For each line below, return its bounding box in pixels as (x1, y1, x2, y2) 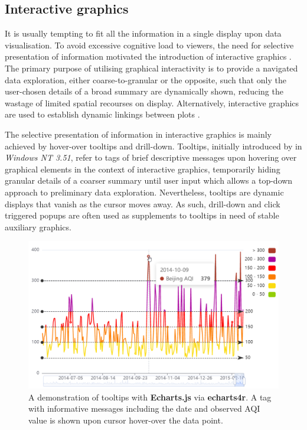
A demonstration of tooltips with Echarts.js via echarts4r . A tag (28, 390, 272, 403)
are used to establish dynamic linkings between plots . (5, 108, 200, 120)
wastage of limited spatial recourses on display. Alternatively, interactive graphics (5, 96, 299, 109)
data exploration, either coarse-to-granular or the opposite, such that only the (5, 73, 286, 86)
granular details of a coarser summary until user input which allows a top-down (5, 174, 293, 187)
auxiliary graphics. (5, 220, 71, 233)
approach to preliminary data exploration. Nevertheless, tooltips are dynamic (5, 185, 284, 198)
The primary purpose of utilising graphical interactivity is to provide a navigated (5, 61, 298, 74)
